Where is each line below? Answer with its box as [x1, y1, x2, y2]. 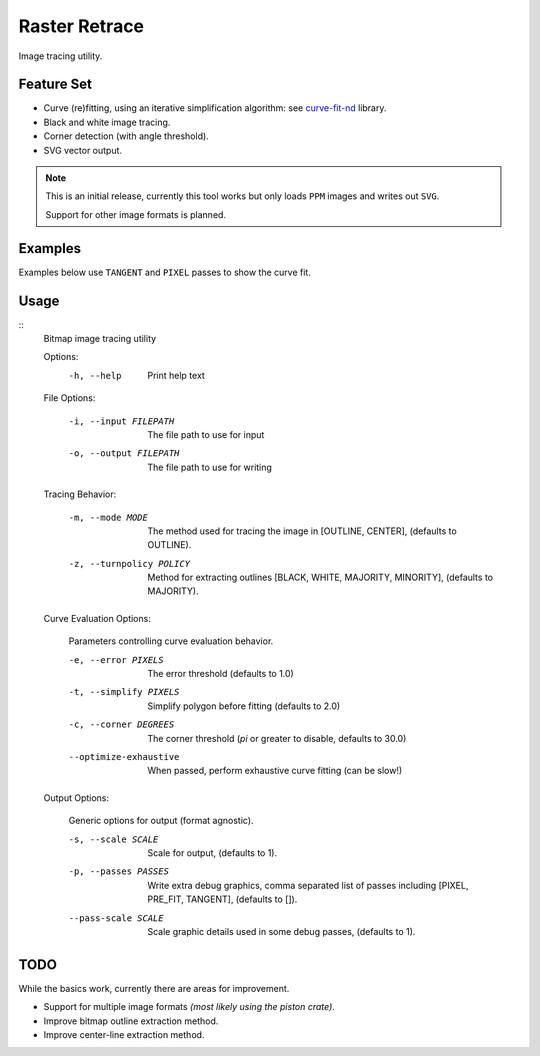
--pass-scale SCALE [68, 912, 164, 924]
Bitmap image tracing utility [43, 333, 157, 344]
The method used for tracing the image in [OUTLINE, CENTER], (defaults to [147, 525, 457, 537]
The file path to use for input [147, 428, 265, 440]
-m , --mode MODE [68, 511, 149, 523]
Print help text [147, 369, 205, 381]
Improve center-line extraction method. [43, 1028, 205, 1040]
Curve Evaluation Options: [43, 612, 152, 624]
